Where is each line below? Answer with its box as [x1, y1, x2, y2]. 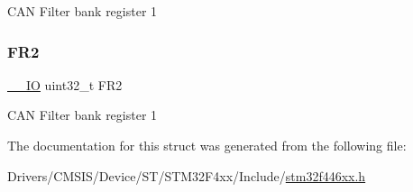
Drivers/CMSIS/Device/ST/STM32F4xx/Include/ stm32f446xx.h [7, 166, 366, 185]
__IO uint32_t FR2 [7, 75, 123, 94]
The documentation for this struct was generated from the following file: [7, 136, 407, 154]
